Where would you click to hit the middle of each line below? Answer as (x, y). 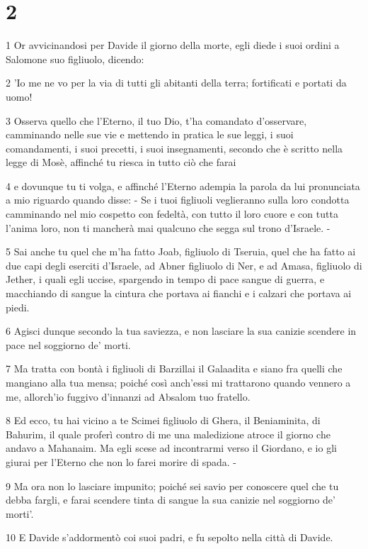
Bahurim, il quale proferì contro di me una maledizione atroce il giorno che (168, 434)
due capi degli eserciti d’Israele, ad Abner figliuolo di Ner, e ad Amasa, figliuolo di (184, 265)
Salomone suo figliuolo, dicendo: (75, 59)
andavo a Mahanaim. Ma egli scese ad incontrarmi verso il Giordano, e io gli (171, 448)
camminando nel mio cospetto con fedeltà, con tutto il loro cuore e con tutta (172, 214)
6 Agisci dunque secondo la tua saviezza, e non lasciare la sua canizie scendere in (181, 331)
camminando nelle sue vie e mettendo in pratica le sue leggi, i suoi (150, 134)
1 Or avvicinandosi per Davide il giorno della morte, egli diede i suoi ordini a (173, 45)
